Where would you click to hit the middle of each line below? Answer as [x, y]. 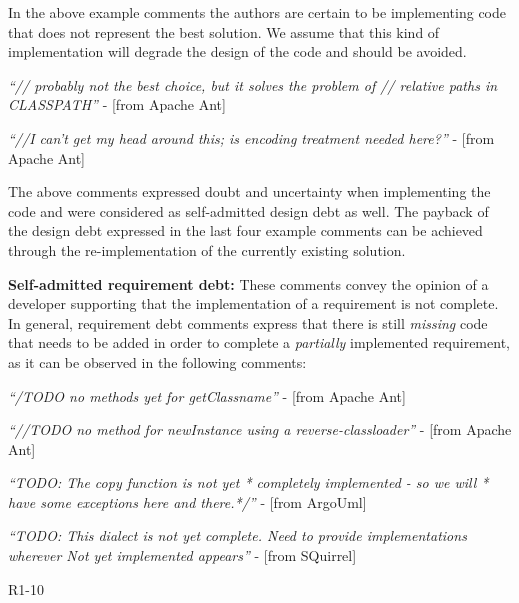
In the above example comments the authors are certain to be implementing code [257, 12]
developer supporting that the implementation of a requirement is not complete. [253, 303]
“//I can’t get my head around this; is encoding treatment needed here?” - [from [251, 137]
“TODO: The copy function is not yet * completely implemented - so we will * [248, 482]
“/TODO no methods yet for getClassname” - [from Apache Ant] [207, 395]
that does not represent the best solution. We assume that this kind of [224, 31]
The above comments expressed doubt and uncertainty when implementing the [249, 191]
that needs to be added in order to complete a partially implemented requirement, [259, 342]
